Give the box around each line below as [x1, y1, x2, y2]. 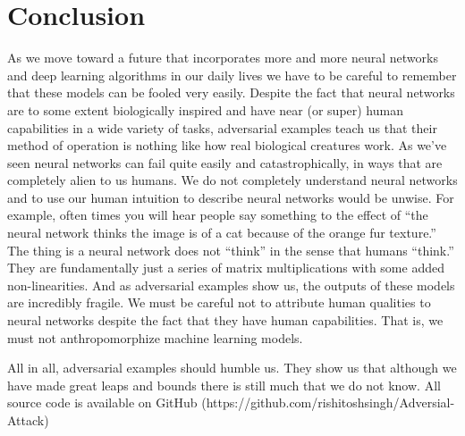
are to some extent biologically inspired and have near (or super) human [7, 100, 403, 119]
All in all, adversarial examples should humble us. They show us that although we [7, 358, 457, 377]
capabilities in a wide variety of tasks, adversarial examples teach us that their [7, 118, 437, 137]
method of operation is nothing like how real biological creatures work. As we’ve [7, 136, 447, 155]
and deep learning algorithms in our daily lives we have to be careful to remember [7, 65, 457, 84]
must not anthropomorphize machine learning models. [7, 328, 303, 347]
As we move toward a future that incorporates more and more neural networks [7, 48, 438, 67]
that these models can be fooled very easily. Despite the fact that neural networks [7, 83, 455, 102]
